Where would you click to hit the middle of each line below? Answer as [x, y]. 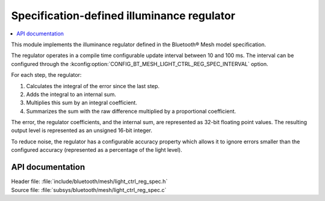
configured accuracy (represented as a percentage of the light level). [97, 150]
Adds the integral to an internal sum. [71, 94]
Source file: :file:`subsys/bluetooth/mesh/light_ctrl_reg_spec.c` [89, 190]
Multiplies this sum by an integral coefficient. [82, 103]
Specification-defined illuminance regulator [123, 16]
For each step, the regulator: [46, 75]
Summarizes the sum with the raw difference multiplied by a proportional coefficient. [131, 111]
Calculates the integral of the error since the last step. [93, 86]
